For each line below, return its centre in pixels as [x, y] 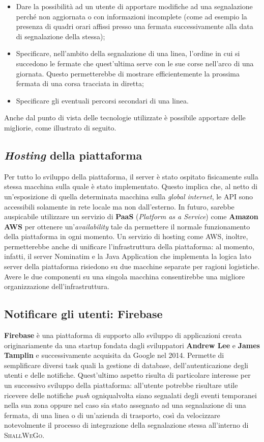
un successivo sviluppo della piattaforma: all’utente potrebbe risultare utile [121, 385]
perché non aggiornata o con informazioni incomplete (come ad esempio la [131, 16]
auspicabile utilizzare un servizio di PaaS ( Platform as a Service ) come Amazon [131, 216]
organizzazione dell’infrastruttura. [57, 286]
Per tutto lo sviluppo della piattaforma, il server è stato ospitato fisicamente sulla [131, 176]
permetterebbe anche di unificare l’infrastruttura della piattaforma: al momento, [129, 246]
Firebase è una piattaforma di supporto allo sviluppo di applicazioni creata [123, 335]
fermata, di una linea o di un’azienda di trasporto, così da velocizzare [112, 415]
